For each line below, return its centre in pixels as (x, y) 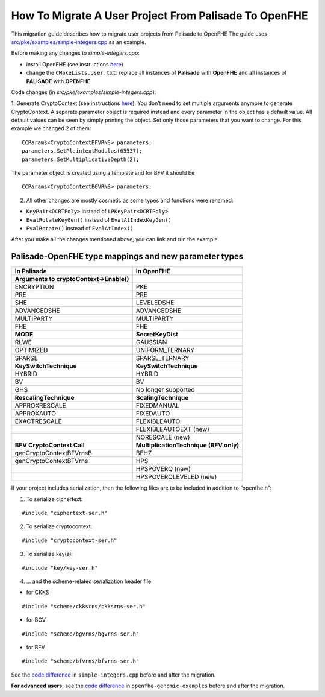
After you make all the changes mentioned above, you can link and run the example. (115, 239)
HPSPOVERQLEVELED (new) (176, 477)
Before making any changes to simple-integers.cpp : (75, 53)
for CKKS (38, 592)
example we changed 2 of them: (51, 128)
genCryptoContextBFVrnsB (54, 453)
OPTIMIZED (31, 350)
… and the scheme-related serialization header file (89, 581)
